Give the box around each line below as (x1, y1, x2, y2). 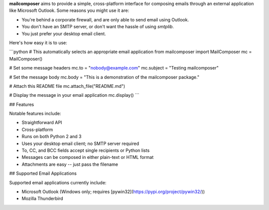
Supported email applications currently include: (9, 179, 107, 186)
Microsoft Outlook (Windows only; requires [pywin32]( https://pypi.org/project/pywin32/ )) (21, 189, 205, 195)
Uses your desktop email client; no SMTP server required (21, 140, 139, 146)
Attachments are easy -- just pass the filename (21, 161, 118, 167)
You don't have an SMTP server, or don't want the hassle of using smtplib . (21, 24, 174, 30)
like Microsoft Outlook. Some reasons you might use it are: (9, 7, 130, 13)
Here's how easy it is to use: (9, 40, 67, 46)
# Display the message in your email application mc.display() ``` (9, 92, 139, 98)
